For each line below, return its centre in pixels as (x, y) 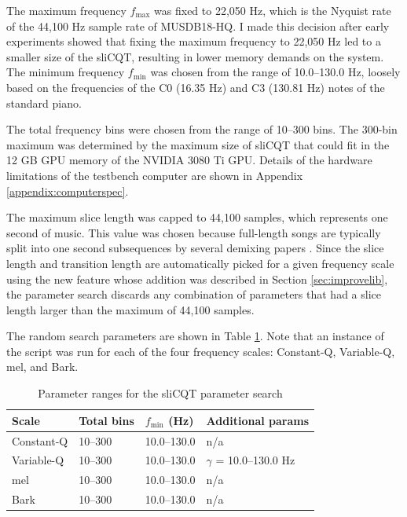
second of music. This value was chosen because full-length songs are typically (194, 232)
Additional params (258, 420)
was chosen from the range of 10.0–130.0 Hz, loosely (275, 72)
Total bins (106, 420)
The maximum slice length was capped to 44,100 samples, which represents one (197, 217)
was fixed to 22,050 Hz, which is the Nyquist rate (273, 10)
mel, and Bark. (42, 367)
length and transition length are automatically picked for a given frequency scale (200, 263)
